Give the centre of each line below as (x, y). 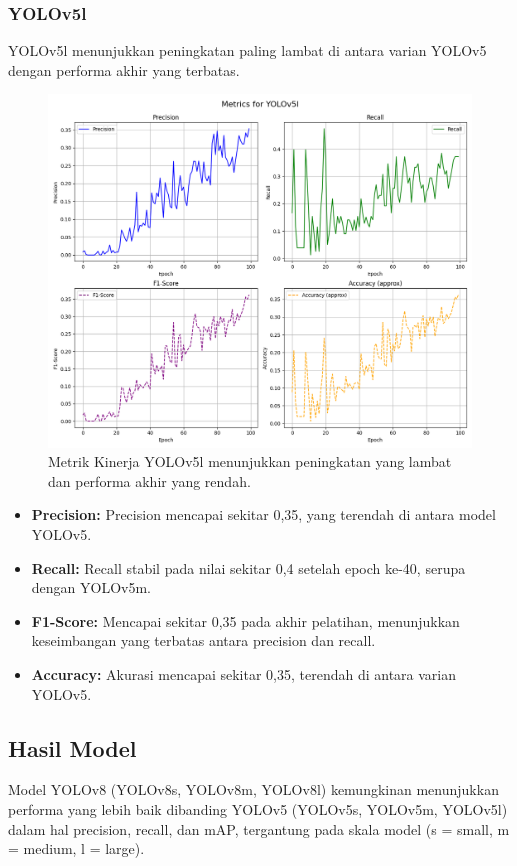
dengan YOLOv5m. (91, 587)
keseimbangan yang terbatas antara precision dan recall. (203, 640)
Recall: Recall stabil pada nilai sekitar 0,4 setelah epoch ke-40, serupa (248, 567)
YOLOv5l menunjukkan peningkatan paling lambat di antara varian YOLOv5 (247, 50)
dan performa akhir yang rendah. (149, 480)
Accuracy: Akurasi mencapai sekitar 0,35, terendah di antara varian (244, 673)
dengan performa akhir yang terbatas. (124, 69)
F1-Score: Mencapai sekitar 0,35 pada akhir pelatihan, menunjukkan (245, 620)
